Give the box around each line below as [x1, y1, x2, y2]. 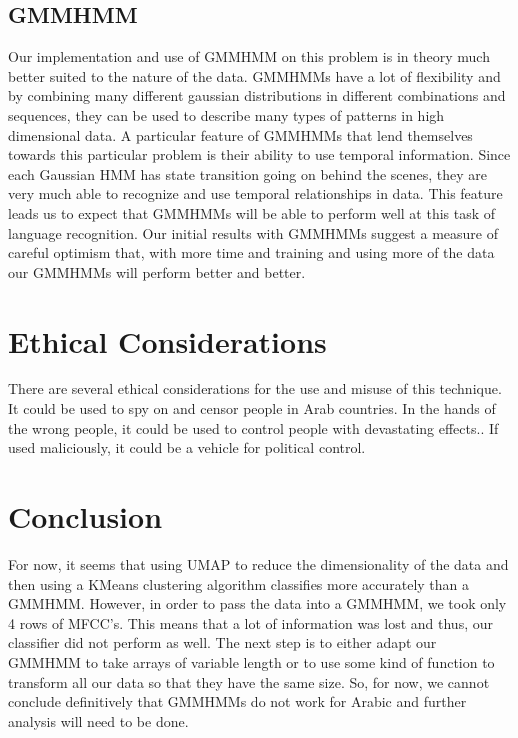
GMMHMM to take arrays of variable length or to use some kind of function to [8, 651, 495, 672]
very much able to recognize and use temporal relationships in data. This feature [8, 183, 503, 204]
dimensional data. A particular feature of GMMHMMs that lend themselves [8, 124, 473, 145]
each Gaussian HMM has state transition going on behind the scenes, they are [8, 163, 488, 184]
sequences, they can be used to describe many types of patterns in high [8, 104, 445, 125]
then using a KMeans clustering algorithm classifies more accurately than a [8, 573, 470, 594]
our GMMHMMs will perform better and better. [8, 261, 306, 282]
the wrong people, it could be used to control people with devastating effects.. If [8, 417, 499, 438]
